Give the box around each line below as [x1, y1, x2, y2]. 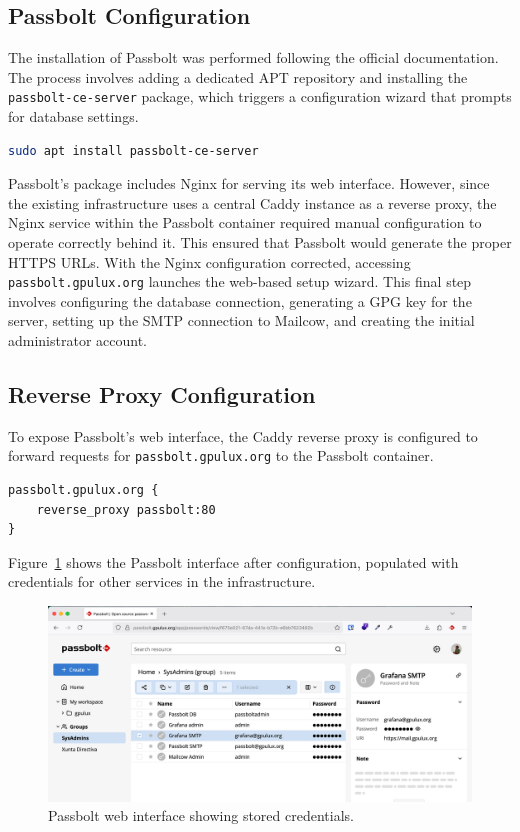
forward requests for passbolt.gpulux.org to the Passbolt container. [8, 445, 434, 466]
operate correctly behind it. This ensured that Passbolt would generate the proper [8, 232, 512, 253]
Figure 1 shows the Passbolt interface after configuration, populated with [8, 551, 459, 572]
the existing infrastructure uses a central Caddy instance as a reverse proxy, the [8, 192, 497, 213]
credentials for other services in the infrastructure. [8, 571, 316, 592]
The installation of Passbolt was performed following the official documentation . [8, 47, 499, 68]
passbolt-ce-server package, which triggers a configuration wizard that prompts [8, 86, 512, 107]
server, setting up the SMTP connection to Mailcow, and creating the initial [8, 310, 475, 331]
